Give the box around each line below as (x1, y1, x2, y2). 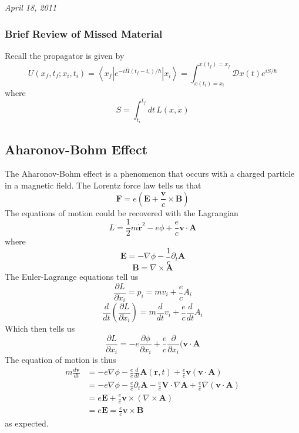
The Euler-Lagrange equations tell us (5, 270, 139, 282)
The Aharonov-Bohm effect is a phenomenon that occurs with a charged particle (5, 167, 295, 180)
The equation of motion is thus (5, 353, 116, 366)
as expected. (5, 417, 49, 429)
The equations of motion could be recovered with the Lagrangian (5, 206, 238, 219)
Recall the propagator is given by (5, 49, 125, 61)
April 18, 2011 (5, 1, 57, 13)
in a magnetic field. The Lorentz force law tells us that (5, 179, 201, 191)
